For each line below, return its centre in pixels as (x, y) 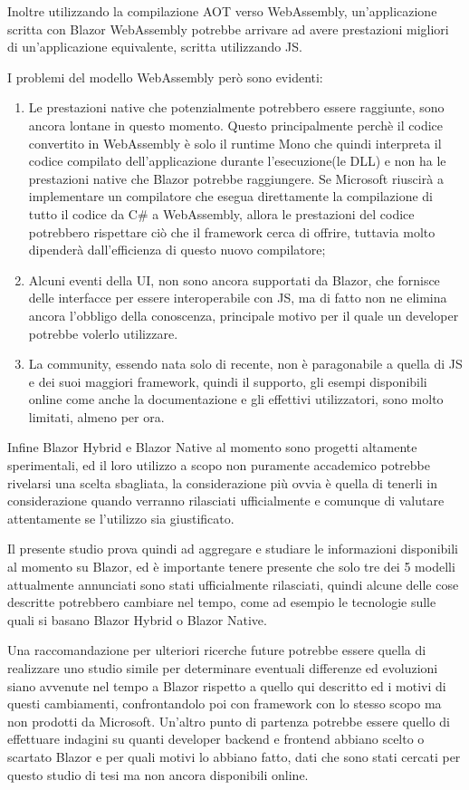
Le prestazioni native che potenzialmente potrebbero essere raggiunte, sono (236, 107)
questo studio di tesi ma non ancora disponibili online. (158, 774)
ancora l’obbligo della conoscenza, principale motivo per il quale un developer (244, 315)
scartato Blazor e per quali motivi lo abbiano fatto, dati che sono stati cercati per (234, 756)
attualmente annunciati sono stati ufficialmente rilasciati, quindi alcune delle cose (233, 584)
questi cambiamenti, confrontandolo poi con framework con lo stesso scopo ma (225, 703)
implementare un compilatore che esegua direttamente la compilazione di (231, 196)
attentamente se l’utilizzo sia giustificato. (121, 518)
